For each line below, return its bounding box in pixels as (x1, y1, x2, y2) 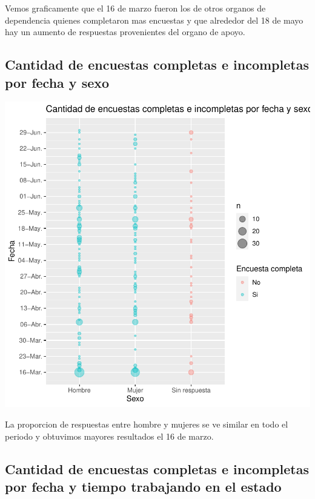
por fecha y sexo (5, 73, 110, 91)
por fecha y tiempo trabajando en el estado (5, 477, 282, 495)
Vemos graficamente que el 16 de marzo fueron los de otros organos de (5, 2, 266, 14)
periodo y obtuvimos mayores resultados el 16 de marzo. (5, 429, 214, 442)
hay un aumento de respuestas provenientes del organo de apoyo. (5, 25, 245, 38)
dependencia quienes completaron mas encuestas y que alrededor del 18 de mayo (5, 13, 303, 26)
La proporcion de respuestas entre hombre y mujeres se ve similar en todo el (5, 417, 288, 430)
